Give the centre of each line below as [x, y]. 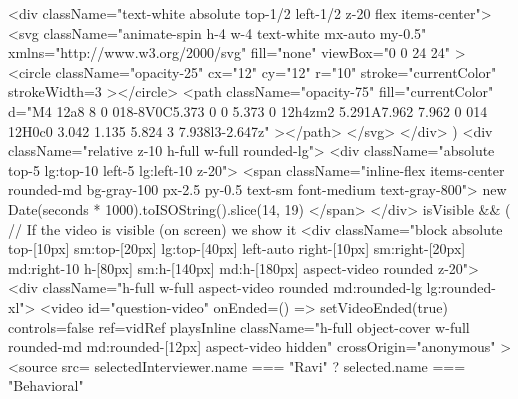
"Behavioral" [46, 385]
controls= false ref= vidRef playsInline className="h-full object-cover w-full [239, 326]
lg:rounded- [461, 287]
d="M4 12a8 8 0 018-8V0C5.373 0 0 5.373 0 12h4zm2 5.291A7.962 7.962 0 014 [248, 110]
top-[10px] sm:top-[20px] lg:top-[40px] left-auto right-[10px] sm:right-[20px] [237, 248]
